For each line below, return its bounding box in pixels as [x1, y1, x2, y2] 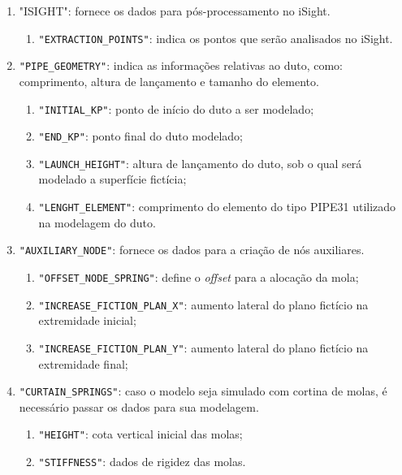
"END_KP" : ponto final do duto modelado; [38, 127, 243, 145]
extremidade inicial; [38, 312, 136, 329]
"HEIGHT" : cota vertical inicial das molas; [38, 425, 243, 443]
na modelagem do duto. [38, 214, 156, 231]
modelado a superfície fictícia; [38, 171, 187, 188]
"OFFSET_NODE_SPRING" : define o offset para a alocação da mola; [38, 268, 359, 285]
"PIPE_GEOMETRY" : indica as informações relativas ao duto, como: [19, 57, 343, 74]
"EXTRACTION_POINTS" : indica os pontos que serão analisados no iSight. [38, 29, 393, 46]
